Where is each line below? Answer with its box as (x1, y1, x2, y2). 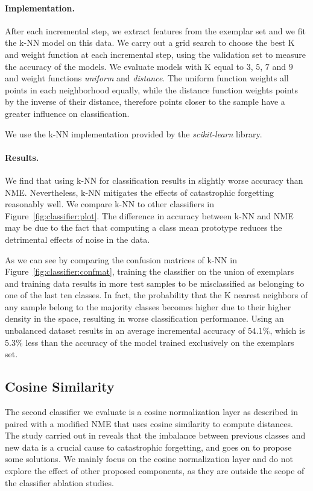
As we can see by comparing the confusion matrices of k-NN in (5, 253, 237, 266)
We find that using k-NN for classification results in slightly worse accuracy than (5, 174, 303, 186)
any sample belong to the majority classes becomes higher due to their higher (5, 300, 291, 313)
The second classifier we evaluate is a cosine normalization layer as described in (5, 405, 298, 418)
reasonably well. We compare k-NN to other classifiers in (5, 198, 214, 210)
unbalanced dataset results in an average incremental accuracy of (5, 324, 245, 337)
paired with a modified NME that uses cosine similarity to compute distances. (5, 417, 293, 430)
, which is (270, 324, 305, 337)
